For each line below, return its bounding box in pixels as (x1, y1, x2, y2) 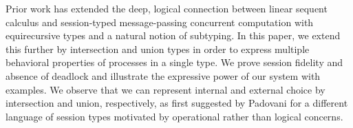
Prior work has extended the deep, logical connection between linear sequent (6, 1, 328, 15)
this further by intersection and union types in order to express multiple (6, 41, 310, 56)
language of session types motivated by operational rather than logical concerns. (6, 109, 343, 123)
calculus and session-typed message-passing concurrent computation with (6, 14, 314, 29)
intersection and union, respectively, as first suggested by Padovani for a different (6, 96, 348, 110)
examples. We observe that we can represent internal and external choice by (6, 82, 325, 96)
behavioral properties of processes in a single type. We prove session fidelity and (6, 55, 343, 70)
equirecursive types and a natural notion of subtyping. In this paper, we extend (6, 28, 341, 43)
